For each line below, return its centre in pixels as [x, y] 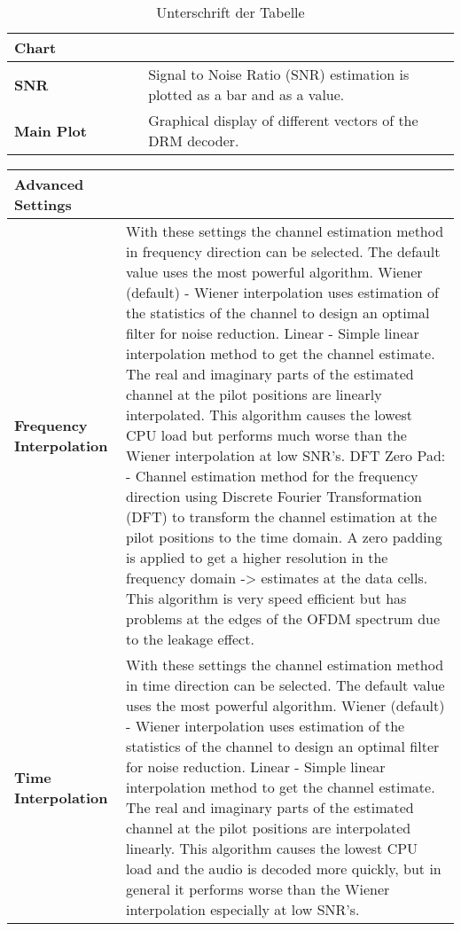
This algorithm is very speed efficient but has [266, 598]
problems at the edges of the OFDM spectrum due [283, 618]
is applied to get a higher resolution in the [257, 557]
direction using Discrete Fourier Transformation [274, 496]
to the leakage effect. [190, 639]
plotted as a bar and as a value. [246, 94]
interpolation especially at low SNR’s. [243, 909]
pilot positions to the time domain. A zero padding [284, 537]
